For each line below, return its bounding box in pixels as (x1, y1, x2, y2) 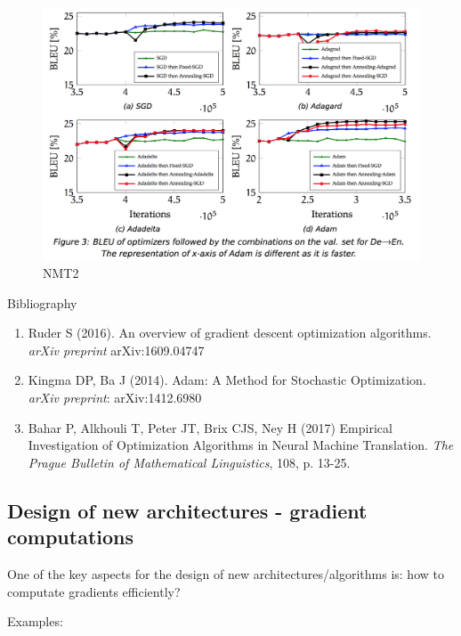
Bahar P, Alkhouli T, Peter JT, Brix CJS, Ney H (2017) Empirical (28, 418, 392, 436)
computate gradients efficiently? (7, 582, 181, 600)
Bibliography (7, 293, 77, 312)
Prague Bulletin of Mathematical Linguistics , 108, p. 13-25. (28, 453, 351, 471)
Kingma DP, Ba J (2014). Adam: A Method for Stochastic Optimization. (28, 371, 426, 389)
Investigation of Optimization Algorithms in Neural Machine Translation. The (28, 436, 454, 454)
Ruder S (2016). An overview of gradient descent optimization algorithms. (28, 323, 432, 342)
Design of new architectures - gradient (7, 496, 368, 524)
